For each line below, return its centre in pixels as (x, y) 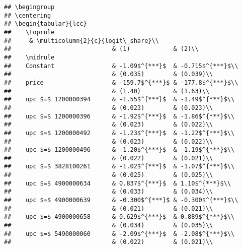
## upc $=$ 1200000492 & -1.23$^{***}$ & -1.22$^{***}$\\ (119, 133)
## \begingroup (29, 7)
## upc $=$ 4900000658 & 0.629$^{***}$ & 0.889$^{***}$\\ (119, 217)
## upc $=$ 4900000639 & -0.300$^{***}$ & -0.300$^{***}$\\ (121, 200)
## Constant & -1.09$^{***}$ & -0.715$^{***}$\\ (121, 66)
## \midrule (29, 57)
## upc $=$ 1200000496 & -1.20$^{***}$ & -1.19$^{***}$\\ (119, 150)
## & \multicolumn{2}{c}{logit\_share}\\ (82, 41)
